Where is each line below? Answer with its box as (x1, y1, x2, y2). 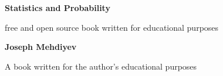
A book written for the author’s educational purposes (5, 60, 197, 72)
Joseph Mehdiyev (5, 41, 77, 53)
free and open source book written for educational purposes (5, 21, 219, 33)
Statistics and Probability (5, 2, 110, 13)
